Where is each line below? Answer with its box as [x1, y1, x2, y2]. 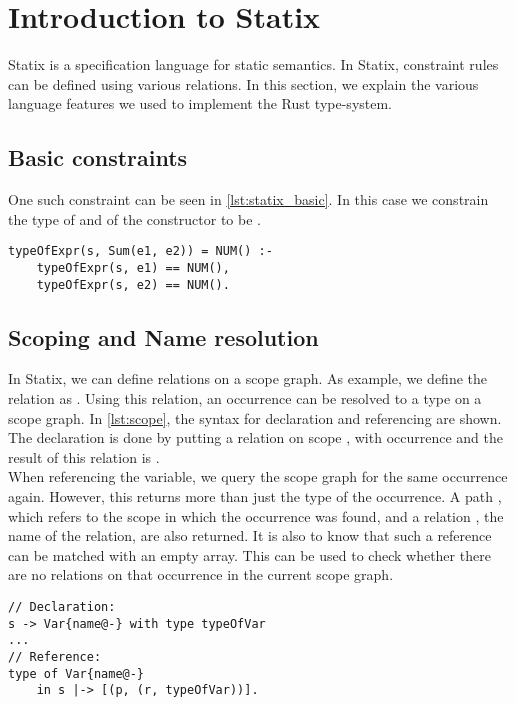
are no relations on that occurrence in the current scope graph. [8, 564, 394, 585]
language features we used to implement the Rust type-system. [8, 93, 393, 114]
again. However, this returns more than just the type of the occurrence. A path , [8, 486, 502, 507]
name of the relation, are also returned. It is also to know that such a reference [8, 525, 492, 546]
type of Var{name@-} [8, 666, 145, 681]
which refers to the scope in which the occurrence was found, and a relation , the [8, 505, 504, 526]
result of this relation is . [8, 446, 160, 467]
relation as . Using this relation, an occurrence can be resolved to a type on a [8, 388, 482, 409]
